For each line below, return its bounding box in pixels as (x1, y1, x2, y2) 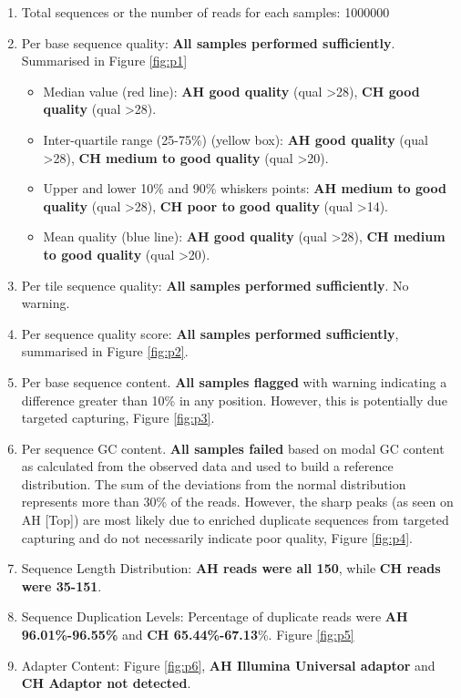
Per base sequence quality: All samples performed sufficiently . (21, 33, 395, 52)
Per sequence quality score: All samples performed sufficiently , (21, 323, 399, 343)
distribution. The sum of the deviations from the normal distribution (21, 474, 406, 493)
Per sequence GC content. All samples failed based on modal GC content (21, 438, 445, 457)
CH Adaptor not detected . (21, 673, 191, 693)
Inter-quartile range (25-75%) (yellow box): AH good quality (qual (43, 129, 428, 149)
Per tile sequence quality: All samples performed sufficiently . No (21, 275, 409, 294)
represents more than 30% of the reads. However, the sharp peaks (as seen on (21, 492, 454, 511)
